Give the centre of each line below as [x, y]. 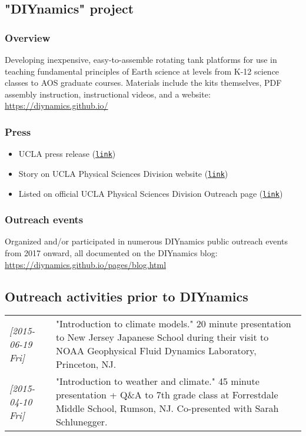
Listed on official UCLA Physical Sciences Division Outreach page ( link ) [151, 193]
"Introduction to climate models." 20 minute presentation [173, 324]
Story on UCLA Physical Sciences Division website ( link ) [123, 173]
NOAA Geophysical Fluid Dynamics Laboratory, [156, 351]
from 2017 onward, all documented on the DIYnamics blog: [111, 252]
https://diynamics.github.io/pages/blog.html [86, 264]
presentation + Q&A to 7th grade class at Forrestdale [167, 395]
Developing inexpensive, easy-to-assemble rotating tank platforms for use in [141, 59]
